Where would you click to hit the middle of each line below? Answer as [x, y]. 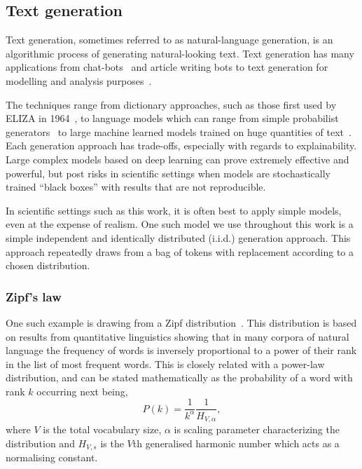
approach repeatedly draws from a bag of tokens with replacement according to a [180, 251]
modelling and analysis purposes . [79, 80]
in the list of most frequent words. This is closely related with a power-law [165, 363]
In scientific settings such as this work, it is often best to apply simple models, [174, 210]
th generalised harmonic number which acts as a [236, 443]
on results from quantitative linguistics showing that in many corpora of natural [177, 336]
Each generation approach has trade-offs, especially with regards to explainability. [181, 145]
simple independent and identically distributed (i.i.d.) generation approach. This [178, 237]
